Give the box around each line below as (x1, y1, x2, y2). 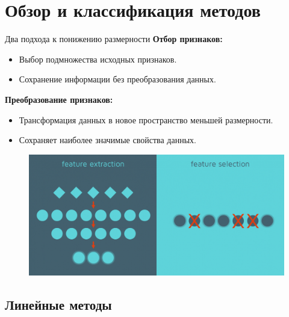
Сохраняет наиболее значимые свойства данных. (19, 134, 196, 146)
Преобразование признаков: (5, 93, 113, 105)
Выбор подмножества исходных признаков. (19, 52, 177, 65)
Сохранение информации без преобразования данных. (19, 73, 216, 85)
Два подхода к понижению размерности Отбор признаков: (5, 32, 223, 45)
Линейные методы (5, 295, 112, 314)
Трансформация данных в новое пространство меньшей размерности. (19, 113, 273, 126)
